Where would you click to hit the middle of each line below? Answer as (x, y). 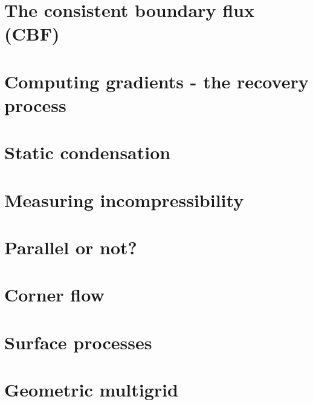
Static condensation (88, 152)
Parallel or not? (71, 247)
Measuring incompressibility (124, 199)
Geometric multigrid (91, 390)
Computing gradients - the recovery (156, 81)
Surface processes (78, 342)
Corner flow (54, 295)
